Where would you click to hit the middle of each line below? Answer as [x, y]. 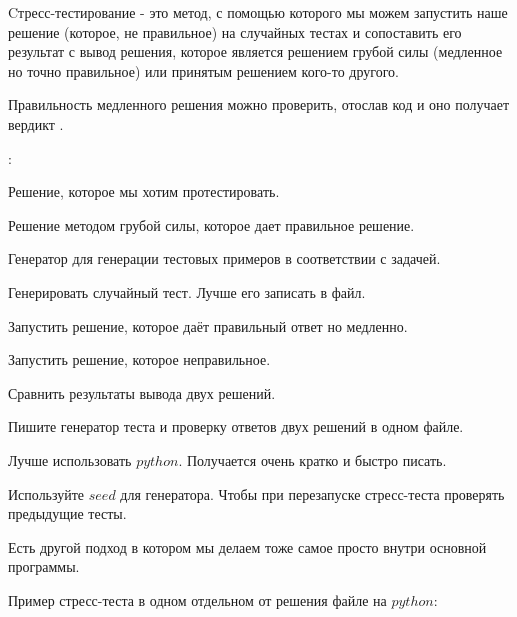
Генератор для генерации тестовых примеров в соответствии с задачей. [224, 258]
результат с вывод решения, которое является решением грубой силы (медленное [255, 51]
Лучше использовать [70, 459]
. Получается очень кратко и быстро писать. [312, 459]
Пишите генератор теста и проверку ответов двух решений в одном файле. [236, 426]
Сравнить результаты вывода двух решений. [142, 392]
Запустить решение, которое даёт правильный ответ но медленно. [208, 325]
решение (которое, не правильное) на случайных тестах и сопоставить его [235, 31]
